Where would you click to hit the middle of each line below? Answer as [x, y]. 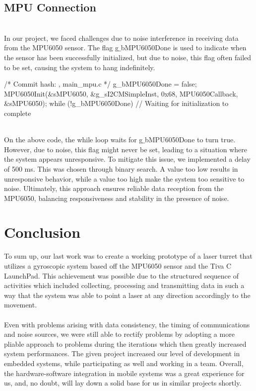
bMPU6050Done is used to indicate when [184, 48]
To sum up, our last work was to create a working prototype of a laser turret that [128, 256]
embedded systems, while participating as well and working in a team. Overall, [124, 363]
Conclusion [42, 232]
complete [18, 113]
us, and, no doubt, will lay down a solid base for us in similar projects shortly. [123, 383]
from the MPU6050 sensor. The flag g [62, 48]
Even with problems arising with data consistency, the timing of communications [127, 324]
